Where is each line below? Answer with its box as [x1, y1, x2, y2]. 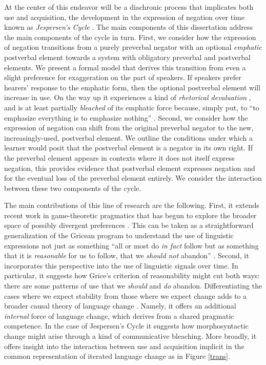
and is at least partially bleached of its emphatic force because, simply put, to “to [4, 102, 259, 112]
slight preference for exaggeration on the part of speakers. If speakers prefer [4, 72, 241, 83]
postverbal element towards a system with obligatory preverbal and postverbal [4, 51, 251, 62]
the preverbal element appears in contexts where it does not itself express [4, 152, 235, 163]
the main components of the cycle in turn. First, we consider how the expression [4, 31, 256, 42]
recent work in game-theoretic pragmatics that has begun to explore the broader [4, 209, 257, 220]
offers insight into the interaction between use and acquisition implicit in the [4, 340, 244, 351]
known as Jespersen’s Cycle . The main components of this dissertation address [4, 22, 253, 32]
